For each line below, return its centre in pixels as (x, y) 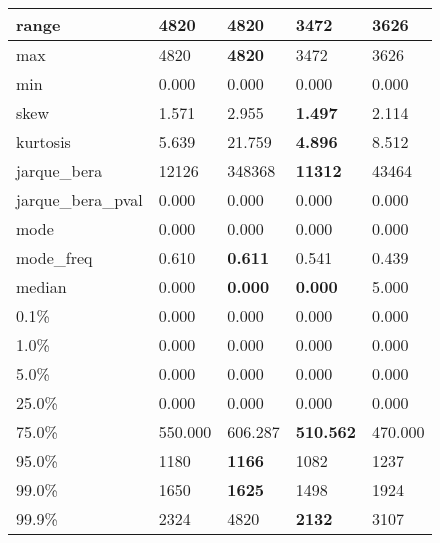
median (41, 286)
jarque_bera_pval (79, 199)
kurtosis (43, 141)
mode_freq (54, 257)
